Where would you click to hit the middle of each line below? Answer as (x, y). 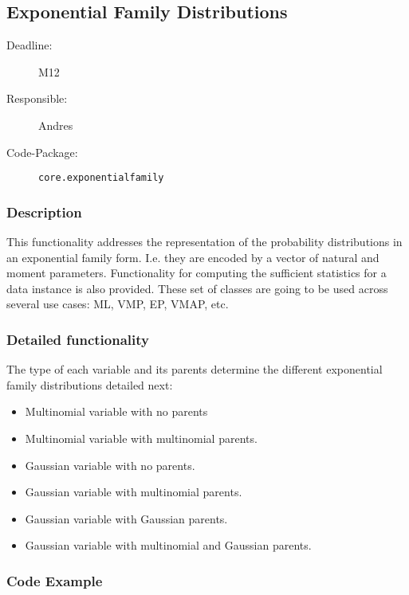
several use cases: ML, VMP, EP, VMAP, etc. (118, 304)
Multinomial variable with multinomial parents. (141, 438)
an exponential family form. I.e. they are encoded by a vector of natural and (193, 257)
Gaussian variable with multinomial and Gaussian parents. (168, 545)
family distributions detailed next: (90, 384)
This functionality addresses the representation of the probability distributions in (204, 242)
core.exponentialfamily (101, 178)
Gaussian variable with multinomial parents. (134, 492)
